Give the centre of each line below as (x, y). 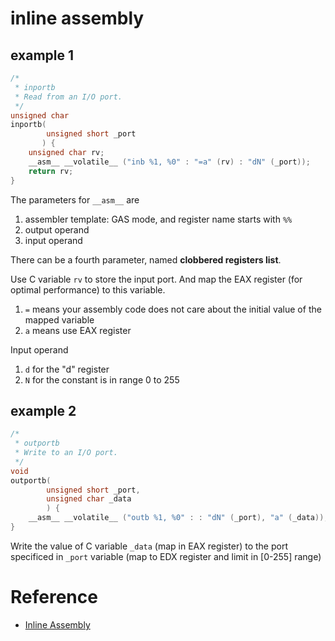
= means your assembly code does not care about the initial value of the (173, 309)
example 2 (43, 410)
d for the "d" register (67, 369)
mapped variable (59, 319)
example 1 (42, 55)
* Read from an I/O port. (68, 97)
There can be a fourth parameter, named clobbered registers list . (146, 259)
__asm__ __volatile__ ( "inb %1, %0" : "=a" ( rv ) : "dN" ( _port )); (169, 162)
